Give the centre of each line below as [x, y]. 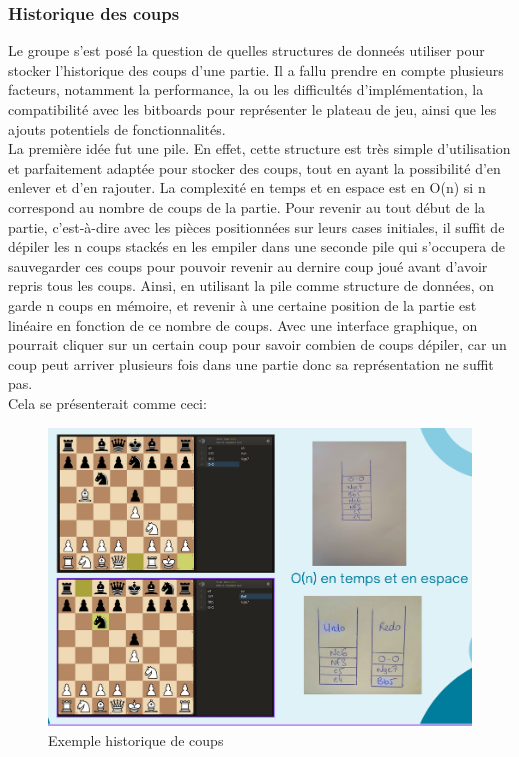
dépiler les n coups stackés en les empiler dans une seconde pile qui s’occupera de [256, 246]
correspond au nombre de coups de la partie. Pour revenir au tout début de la [247, 206]
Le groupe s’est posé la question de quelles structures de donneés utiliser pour [246, 50]
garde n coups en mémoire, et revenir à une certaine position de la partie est [242, 304]
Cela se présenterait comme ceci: [107, 402]
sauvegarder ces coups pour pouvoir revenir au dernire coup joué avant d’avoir [248, 265]
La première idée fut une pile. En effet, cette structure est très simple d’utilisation [259, 148]
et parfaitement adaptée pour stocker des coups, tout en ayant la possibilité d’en [254, 167]
